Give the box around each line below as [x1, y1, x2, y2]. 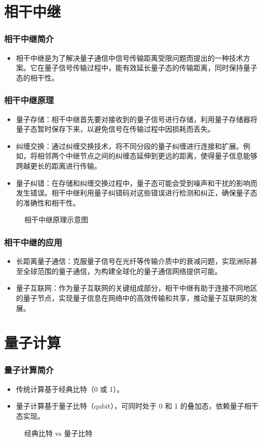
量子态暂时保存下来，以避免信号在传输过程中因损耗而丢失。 [16, 124, 215, 134]
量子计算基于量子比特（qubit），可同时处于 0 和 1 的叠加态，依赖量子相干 [16, 400, 258, 411]
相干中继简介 [4, 32, 54, 45]
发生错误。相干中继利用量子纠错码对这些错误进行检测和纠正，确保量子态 [16, 187, 257, 198]
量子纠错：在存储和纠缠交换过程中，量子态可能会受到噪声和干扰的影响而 [16, 177, 257, 188]
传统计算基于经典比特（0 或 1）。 [16, 383, 124, 394]
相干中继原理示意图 [24, 214, 88, 225]
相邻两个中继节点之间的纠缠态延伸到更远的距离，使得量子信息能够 [37, 150, 257, 161]
